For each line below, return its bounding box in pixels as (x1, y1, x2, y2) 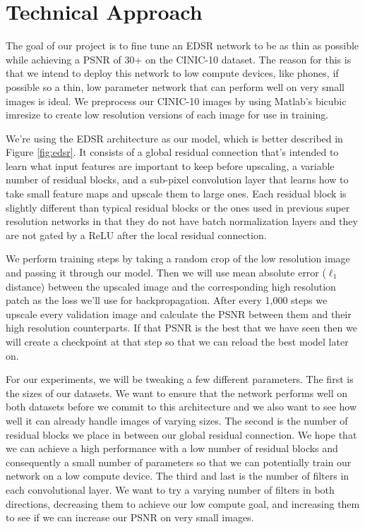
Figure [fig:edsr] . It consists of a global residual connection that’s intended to (6, 145, 339, 159)
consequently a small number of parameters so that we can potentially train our (6, 454, 352, 469)
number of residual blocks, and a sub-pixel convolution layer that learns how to (6, 172, 349, 187)
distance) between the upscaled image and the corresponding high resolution (6, 279, 336, 293)
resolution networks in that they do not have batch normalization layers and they (6, 214, 358, 229)
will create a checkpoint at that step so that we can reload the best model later (6, 334, 349, 348)
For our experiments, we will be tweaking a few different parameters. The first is (6, 372, 354, 387)
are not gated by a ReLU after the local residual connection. (6, 227, 267, 242)
